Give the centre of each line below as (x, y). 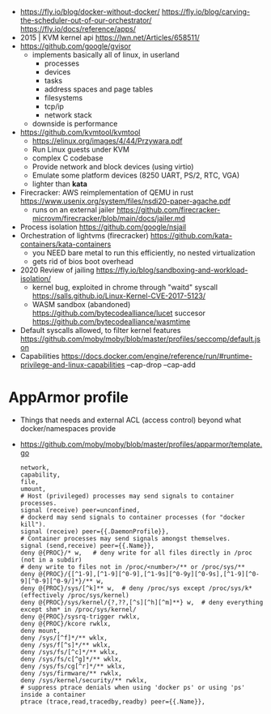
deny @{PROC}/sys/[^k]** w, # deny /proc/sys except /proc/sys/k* (136, 588)
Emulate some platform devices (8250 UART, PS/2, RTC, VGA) (136, 175)
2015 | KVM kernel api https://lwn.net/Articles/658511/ (110, 37)
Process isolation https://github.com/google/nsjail (103, 227)
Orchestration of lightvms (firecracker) (85, 235)
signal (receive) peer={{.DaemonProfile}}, (95, 531)
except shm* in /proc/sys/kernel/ (78, 609)
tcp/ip (54, 106)
